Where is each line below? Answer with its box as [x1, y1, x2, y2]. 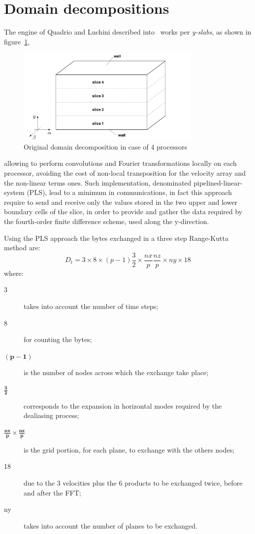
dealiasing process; [24, 410, 79, 420]
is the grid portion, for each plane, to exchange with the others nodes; [24, 444, 235, 455]
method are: [4, 242, 40, 253]
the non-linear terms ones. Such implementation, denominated [4, 177, 191, 188]
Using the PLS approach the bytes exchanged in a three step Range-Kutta [4, 232, 228, 243]
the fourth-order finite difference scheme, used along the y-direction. [4, 216, 209, 227]
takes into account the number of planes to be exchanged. [24, 520, 197, 531]
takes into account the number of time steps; [24, 301, 159, 311]
